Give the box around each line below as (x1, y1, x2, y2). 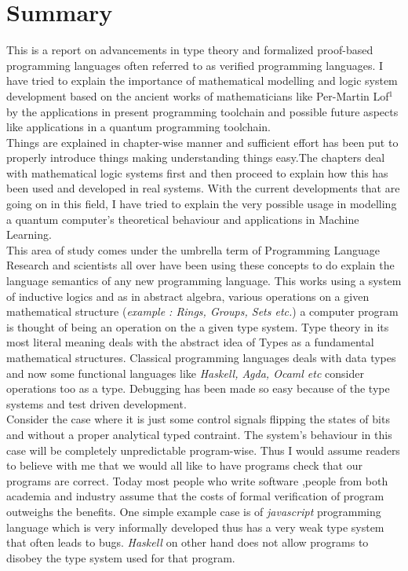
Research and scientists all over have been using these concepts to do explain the (6, 257, 395, 273)
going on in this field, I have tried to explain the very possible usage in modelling (6, 196, 397, 212)
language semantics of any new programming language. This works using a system (6, 273, 402, 289)
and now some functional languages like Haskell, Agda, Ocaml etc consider (6, 364, 364, 381)
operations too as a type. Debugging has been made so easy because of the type (6, 380, 390, 397)
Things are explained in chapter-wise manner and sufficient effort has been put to (6, 134, 399, 150)
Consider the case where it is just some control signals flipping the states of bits (6, 411, 390, 427)
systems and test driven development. (6, 395, 187, 412)
